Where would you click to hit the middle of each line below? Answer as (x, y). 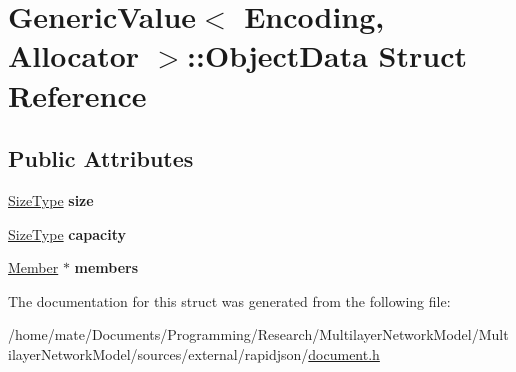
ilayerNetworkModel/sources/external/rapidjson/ (158, 353)
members (106, 267)
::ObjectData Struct (327, 55)
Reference (77, 94)
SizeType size (51, 199)
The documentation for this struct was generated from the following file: (229, 300)
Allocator (74, 55)
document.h (344, 353)
